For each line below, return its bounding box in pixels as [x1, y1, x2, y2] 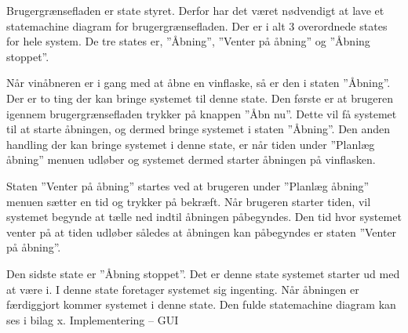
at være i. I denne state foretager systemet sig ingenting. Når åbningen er [6, 281, 359, 297]
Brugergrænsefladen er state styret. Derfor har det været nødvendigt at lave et [6, 2, 384, 18]
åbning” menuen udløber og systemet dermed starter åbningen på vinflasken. [6, 151, 376, 168]
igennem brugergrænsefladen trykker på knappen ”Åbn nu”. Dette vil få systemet [6, 105, 397, 121]
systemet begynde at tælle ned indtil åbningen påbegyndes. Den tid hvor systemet [6, 208, 402, 225]
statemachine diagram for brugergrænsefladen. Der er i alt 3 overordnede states [6, 17, 388, 34]
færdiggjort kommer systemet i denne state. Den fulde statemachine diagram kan [6, 296, 396, 313]
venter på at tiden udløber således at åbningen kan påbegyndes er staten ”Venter [6, 223, 397, 240]
